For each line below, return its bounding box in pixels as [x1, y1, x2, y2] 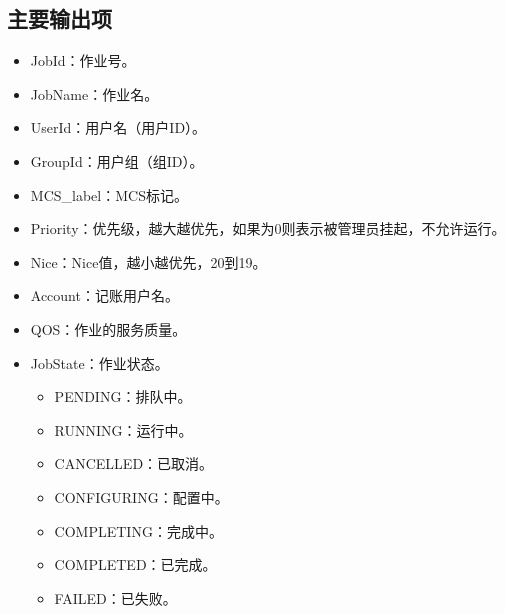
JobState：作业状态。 [30, 352, 169, 373]
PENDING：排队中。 [54, 386, 192, 407]
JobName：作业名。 [30, 83, 159, 104]
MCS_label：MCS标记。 [30, 184, 188, 205]
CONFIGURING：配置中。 [54, 486, 229, 507]
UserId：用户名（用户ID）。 [30, 117, 207, 138]
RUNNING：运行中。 [54, 419, 193, 440]
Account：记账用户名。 [30, 285, 179, 306]
